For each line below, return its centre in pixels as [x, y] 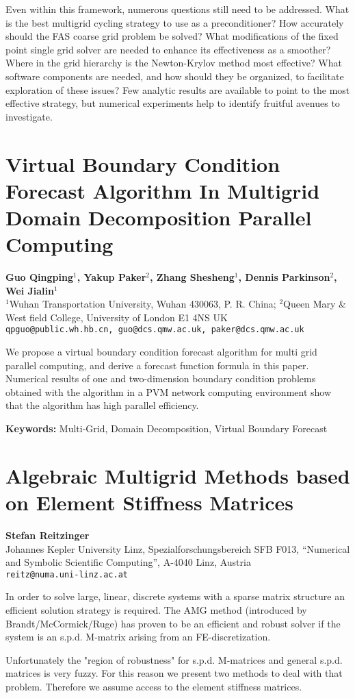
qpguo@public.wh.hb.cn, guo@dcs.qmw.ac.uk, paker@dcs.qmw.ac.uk [155, 330]
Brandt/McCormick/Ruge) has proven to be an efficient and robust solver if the [173, 623]
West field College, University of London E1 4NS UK [117, 317]
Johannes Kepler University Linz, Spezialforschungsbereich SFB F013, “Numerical [178, 548]
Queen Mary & [315, 304]
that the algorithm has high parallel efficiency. [102, 405]
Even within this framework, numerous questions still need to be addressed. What [177, 9]
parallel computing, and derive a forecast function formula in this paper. [157, 365]
